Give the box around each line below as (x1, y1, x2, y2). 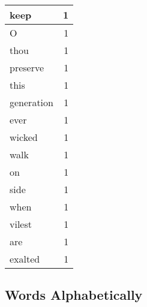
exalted (10, 252, 40, 266)
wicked (10, 130, 38, 144)
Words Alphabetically (5, 285, 143, 304)
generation (10, 95, 53, 109)
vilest (10, 217, 32, 231)
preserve (10, 61, 44, 74)
